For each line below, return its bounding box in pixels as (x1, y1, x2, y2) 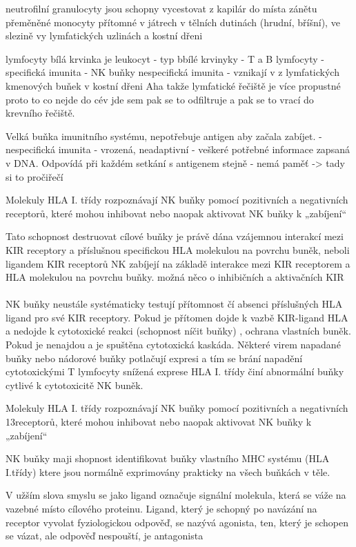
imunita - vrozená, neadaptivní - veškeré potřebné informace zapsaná (58, 142, 350, 157)
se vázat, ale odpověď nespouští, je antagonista (6, 528, 204, 543)
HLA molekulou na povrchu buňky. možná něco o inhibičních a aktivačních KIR (6, 270, 344, 284)
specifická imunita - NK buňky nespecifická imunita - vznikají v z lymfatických (6, 65, 339, 79)
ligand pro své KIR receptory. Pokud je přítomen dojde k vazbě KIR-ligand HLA (6, 310, 348, 324)
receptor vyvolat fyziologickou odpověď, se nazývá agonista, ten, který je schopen (6, 515, 348, 529)
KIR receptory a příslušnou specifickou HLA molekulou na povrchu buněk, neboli (6, 242, 350, 257)
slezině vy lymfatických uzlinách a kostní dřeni (6, 28, 203, 43)
